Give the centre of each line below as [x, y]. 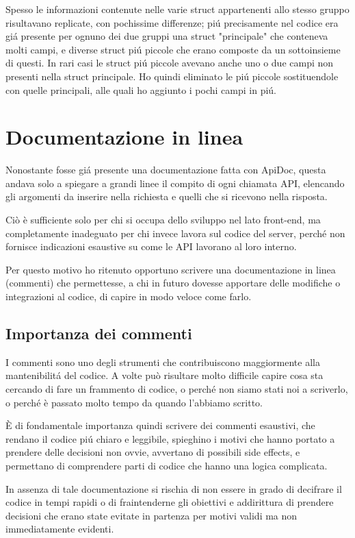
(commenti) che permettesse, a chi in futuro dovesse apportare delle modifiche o [173, 283]
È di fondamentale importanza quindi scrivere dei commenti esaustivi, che [160, 425]
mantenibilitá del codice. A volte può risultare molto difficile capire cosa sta [165, 375]
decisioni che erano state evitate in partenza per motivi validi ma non [152, 515]
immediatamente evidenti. [60, 529]
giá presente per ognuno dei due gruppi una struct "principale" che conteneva [167, 36]
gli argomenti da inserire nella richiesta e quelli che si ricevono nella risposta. [167, 196]
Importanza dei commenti [99, 333]
